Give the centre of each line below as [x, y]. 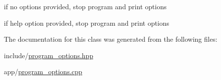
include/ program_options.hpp [49, 55]
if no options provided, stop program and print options [85, 6]
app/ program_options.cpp [43, 72]
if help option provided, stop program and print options [87, 23]
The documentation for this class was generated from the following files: [111, 39]
